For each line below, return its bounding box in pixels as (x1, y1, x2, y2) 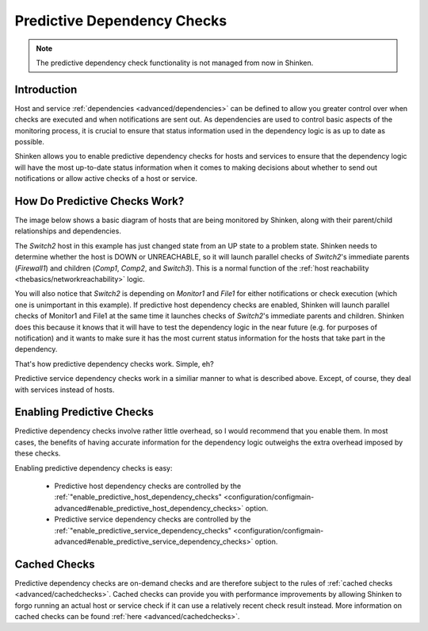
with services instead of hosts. (14, 385, 115, 394)
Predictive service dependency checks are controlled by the (54, 514, 251, 524)
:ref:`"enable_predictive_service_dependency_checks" (54, 525, 231, 535)
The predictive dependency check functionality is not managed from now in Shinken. (36, 58, 314, 67)
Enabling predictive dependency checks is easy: (14, 463, 173, 472)
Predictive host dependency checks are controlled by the (54, 481, 242, 491)
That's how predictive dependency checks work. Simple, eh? (14, 359, 214, 368)
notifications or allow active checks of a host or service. (14, 174, 197, 183)
